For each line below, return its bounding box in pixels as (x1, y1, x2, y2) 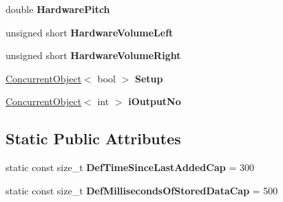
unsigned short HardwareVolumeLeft (6, 25, 174, 39)
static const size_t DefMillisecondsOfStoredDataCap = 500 (6, 183, 278, 197)
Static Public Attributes (6, 128, 181, 149)
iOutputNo (128, 94, 181, 109)
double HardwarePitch (6, 2, 110, 16)
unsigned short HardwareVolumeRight (6, 48, 181, 63)
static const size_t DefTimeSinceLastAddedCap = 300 (6, 160, 254, 175)
